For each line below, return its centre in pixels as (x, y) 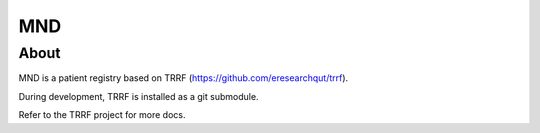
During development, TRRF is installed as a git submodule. (138, 96)
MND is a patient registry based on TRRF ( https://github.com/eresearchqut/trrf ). (183, 78)
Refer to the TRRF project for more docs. (102, 115)
